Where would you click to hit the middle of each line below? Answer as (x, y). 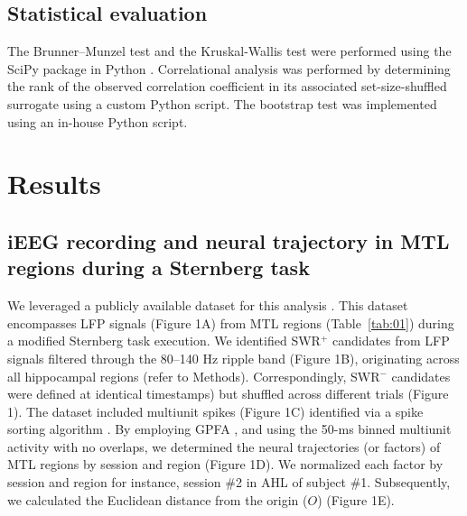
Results (54, 184)
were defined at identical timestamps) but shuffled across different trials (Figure (228, 394)
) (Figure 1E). (356, 499)
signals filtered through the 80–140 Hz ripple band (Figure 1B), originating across (233, 358)
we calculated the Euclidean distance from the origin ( (158, 499)
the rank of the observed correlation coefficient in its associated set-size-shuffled (227, 86)
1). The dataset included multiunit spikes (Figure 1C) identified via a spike (215, 411)
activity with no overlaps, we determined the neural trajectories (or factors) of (224, 446)
